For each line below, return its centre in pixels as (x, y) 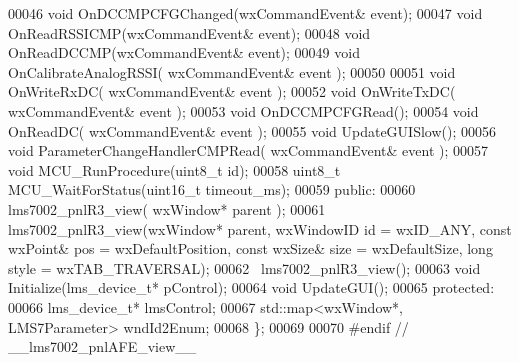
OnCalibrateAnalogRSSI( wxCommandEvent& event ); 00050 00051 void (232, 71)
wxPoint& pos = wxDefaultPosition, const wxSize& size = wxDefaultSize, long (250, 248)
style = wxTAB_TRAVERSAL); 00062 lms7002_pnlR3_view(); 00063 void (244, 267)
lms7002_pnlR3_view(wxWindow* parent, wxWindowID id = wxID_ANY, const (260, 228)
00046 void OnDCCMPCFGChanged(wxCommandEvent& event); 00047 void (245, 13)
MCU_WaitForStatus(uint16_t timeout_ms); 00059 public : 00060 (212, 189)
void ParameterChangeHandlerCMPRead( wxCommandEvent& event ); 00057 (248, 150)
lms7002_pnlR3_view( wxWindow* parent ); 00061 (167, 208)
